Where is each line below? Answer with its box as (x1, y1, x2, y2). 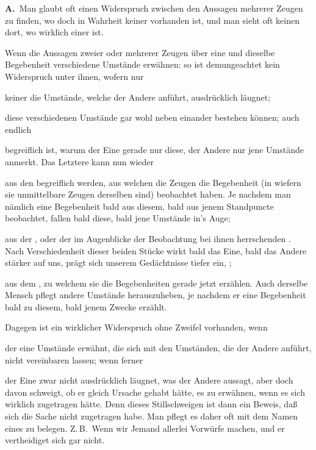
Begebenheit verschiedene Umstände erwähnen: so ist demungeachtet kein (5, 58, 280, 71)
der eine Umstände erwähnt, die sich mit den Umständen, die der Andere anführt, (5, 341, 312, 354)
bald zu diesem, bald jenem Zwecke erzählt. (5, 300, 167, 313)
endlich (5, 123, 32, 135)
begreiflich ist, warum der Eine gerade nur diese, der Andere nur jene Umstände (5, 143, 304, 156)
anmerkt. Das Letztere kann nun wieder (5, 155, 154, 168)
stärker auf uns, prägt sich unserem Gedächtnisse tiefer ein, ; (5, 256, 232, 269)
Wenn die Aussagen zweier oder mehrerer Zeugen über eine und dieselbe (5, 46, 275, 59)
